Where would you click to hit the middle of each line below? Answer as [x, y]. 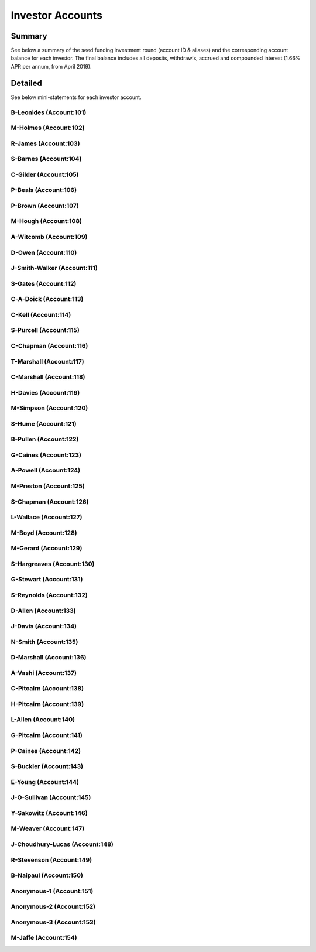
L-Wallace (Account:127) [47, 517]
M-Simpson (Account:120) [49, 408]
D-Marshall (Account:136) [49, 658]
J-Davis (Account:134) [44, 626]
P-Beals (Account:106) [44, 190]
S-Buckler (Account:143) [47, 766]
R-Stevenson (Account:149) [51, 859]
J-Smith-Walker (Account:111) [54, 268]
